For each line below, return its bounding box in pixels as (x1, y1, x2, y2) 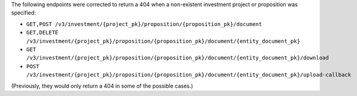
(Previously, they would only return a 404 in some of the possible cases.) (11, 82, 193, 89)
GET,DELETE (26, 29, 59, 36)
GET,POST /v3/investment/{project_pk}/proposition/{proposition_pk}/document (26, 21, 262, 27)
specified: (11, 9, 36, 16)
